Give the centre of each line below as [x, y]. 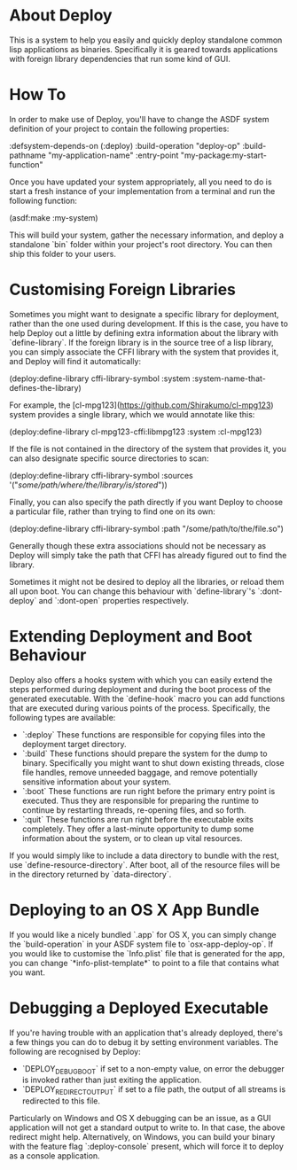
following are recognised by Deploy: [75, 1051]
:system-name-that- [229, 378]
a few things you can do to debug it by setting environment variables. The [144, 1041]
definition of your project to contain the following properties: [119, 129]
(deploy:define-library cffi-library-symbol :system [100, 378]
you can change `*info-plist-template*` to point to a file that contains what [144, 963]
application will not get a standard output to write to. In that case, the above [147, 1127]
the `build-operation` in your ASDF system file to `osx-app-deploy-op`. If [141, 944]
